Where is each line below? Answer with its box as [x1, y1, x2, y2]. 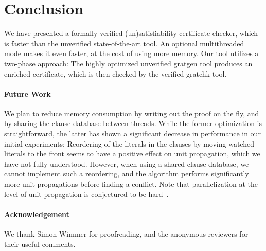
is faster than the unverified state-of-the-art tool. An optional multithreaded [4, 38, 244, 48]
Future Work [4, 88, 51, 99]
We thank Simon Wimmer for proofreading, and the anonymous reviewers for [4, 228, 249, 239]
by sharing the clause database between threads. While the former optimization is [4, 118, 262, 129]
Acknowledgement [4, 208, 69, 219]
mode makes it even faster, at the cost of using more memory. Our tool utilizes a [4, 48, 259, 59]
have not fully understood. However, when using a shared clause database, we [4, 158, 249, 169]
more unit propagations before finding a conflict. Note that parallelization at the [4, 178, 258, 189]
